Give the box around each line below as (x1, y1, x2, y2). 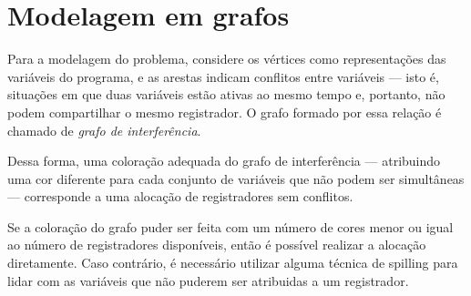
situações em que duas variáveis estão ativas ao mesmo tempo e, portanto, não (7, 85, 445, 104)
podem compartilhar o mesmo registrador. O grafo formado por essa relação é (7, 102, 442, 121)
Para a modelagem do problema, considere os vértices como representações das (7, 49, 446, 68)
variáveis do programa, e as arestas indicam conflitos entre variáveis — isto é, (7, 66, 439, 86)
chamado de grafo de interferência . (7, 120, 201, 139)
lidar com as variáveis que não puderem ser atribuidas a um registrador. (7, 270, 409, 290)
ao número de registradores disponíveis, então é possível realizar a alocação (7, 235, 426, 254)
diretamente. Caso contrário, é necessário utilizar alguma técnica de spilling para (7, 253, 458, 272)
